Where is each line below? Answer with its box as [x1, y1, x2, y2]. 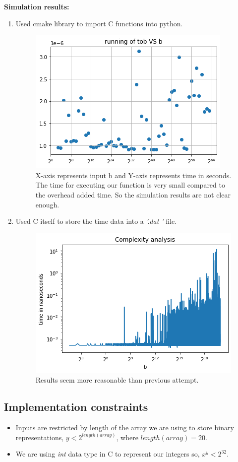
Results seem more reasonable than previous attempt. [35, 375, 199, 385]
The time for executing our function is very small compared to [35, 180, 225, 190]
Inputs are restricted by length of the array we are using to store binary [15, 422, 234, 433]
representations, [15, 432, 64, 442]
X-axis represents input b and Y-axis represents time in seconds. [35, 170, 232, 180]
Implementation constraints [4, 399, 148, 414]
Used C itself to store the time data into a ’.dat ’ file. [15, 216, 177, 226]
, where [116, 432, 138, 442]
